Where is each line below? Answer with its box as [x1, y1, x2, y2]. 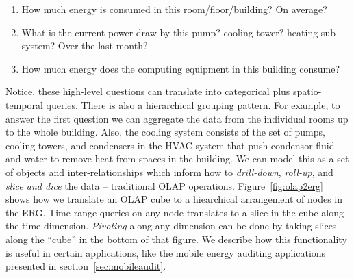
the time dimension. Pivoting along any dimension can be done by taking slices [5, 218, 337, 233]
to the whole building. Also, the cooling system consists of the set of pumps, [5, 125, 325, 139]
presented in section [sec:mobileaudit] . [5, 259, 166, 273]
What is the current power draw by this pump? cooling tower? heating [21, 25, 318, 39]
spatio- [293, 84, 322, 99]
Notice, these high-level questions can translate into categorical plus [5, 84, 290, 99]
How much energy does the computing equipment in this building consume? [21, 61, 340, 75]
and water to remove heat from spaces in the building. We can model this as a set [5, 151, 349, 166]
